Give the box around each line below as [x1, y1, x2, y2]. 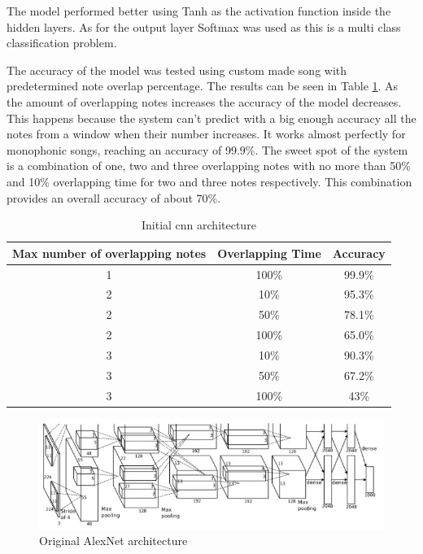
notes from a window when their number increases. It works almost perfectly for [7, 125, 406, 142]
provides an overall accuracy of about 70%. [7, 189, 221, 206]
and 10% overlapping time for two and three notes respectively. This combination [7, 172, 412, 190]
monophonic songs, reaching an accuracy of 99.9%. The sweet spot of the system [7, 141, 408, 158]
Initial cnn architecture [141, 216, 256, 233]
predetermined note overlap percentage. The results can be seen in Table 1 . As [7, 77, 399, 94]
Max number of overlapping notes [12, 244, 207, 261]
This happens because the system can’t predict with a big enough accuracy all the [7, 109, 416, 126]
